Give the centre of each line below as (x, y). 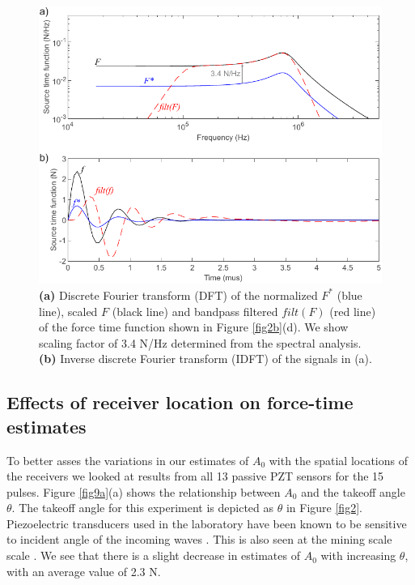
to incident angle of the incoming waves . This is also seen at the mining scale (199, 539)
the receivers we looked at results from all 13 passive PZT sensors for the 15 (195, 476)
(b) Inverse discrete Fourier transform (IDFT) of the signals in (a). (205, 359)
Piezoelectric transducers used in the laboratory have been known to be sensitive (207, 523)
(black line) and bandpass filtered (195, 311)
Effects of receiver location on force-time (180, 402)
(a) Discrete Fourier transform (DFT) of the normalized (178, 295)
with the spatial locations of (338, 460)
